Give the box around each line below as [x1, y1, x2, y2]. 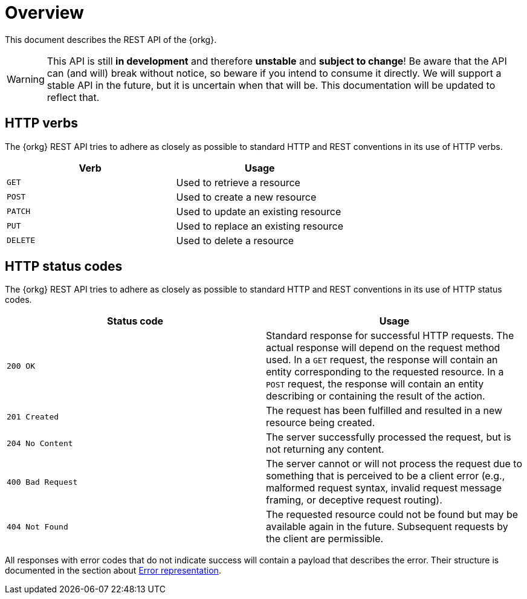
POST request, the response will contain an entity [266, 378, 484, 390]
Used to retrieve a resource [176, 176, 300, 189]
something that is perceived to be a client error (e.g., [266, 470, 505, 482]
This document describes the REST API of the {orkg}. [5, 34, 217, 45]
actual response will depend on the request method [266, 342, 500, 354]
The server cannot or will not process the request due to [266, 458, 522, 470]
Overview [5, 2, 84, 23]
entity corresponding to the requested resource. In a [266, 366, 504, 378]
